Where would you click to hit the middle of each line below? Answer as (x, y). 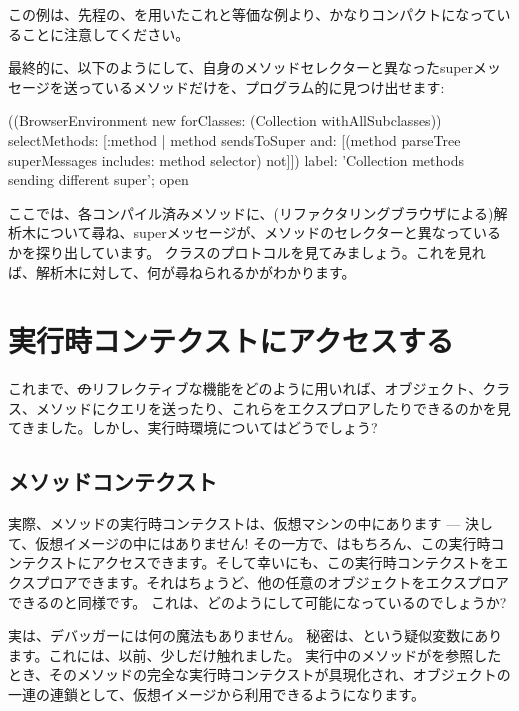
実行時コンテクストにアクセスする (231, 340)
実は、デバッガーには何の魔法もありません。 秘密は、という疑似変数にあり (255, 635)
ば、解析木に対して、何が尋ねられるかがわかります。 (182, 271)
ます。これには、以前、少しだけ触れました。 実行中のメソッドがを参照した (255, 654)
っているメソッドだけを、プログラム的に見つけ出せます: (261, 86)
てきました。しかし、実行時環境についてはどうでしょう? (193, 427)
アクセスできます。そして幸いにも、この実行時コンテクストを (293, 562)
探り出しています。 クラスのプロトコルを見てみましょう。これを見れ (260, 251)
